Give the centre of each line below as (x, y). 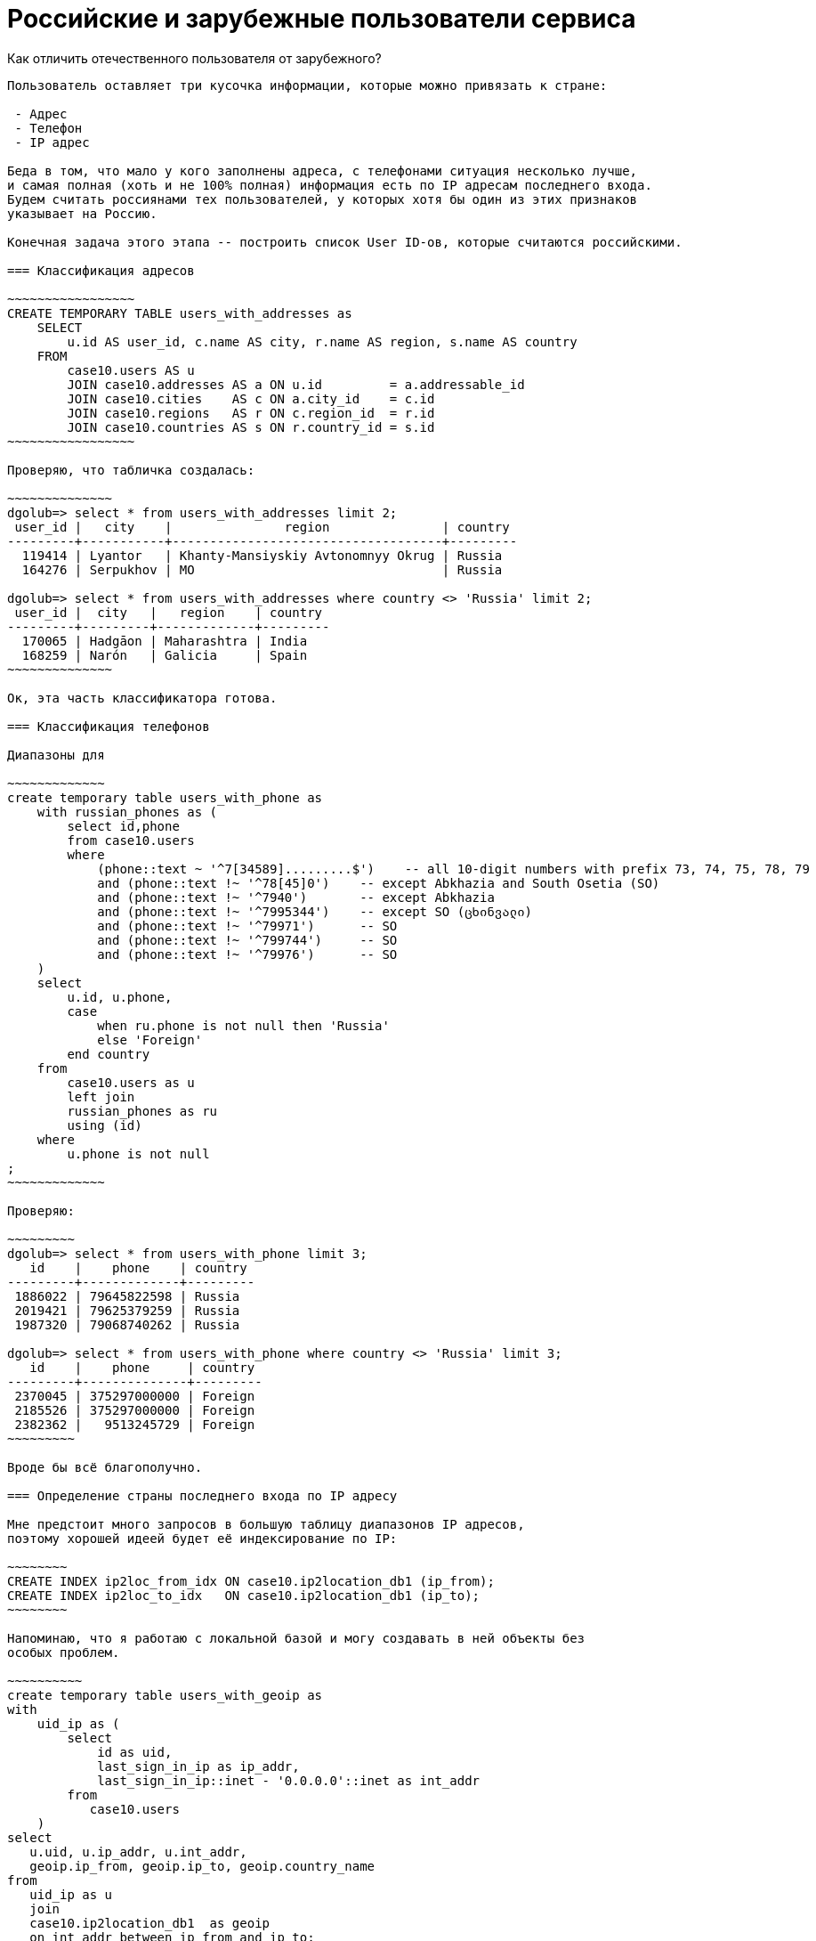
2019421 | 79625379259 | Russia (127, 1310)
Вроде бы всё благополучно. (105, 1467)
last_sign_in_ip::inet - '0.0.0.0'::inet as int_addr (289, 1780)
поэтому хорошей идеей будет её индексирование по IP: (202, 1538)
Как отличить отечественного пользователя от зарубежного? (194, 58)
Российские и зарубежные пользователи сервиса (322, 19)
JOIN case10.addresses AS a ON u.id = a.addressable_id (296, 384)
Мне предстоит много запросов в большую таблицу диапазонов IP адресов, (266, 1524)
